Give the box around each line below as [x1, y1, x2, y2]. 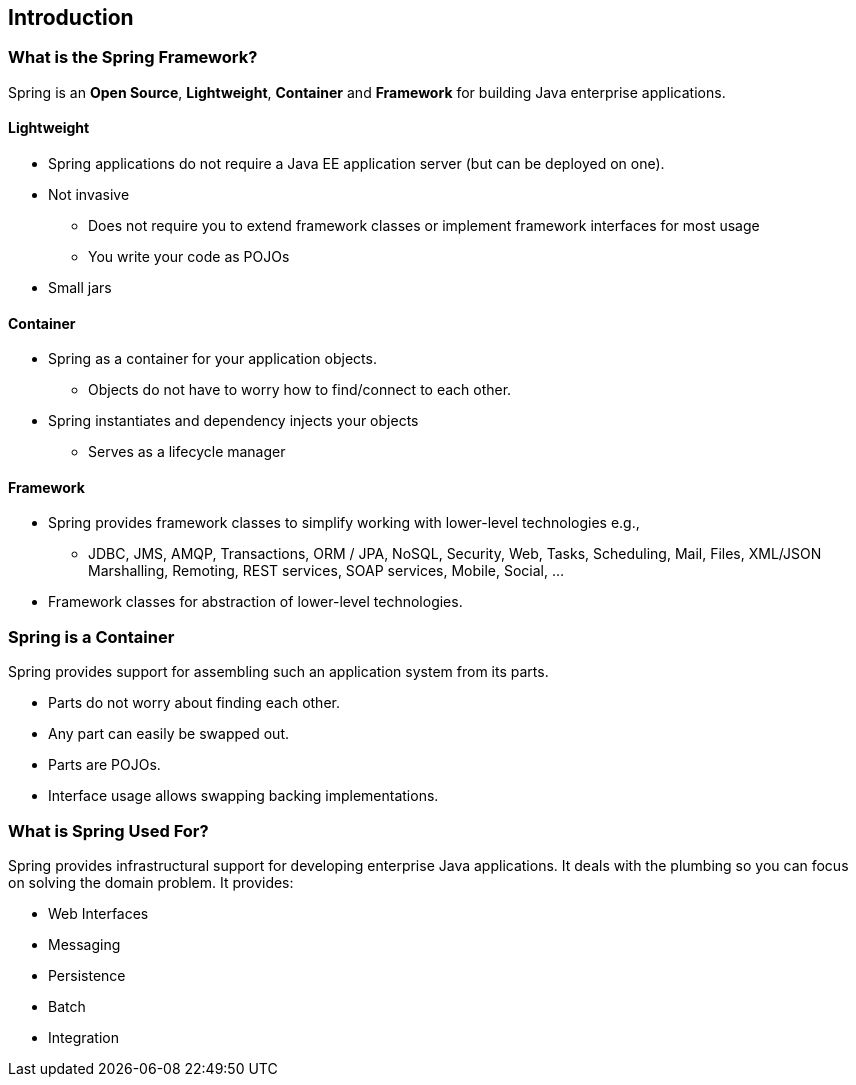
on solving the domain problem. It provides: [8, 873, 294, 891]
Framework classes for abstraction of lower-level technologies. [48, 593, 463, 611]
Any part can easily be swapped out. [48, 725, 290, 743]
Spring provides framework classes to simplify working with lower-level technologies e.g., [48, 514, 640, 532]
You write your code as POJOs [88, 248, 290, 266]
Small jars [48, 279, 112, 297]
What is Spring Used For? [8, 820, 209, 841]
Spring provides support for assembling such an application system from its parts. [8, 663, 549, 681]
